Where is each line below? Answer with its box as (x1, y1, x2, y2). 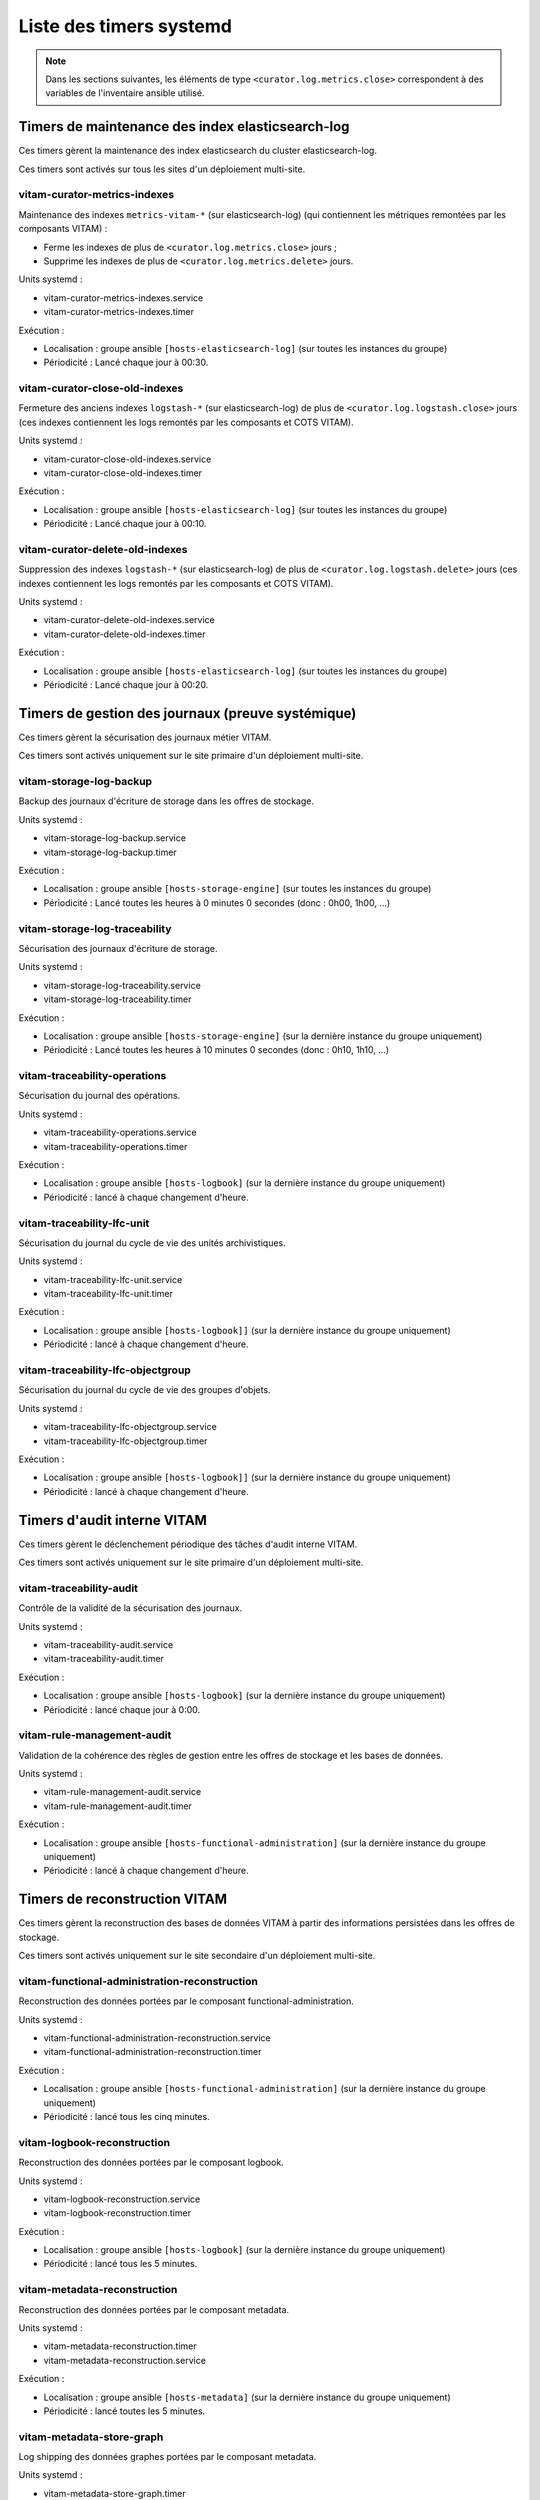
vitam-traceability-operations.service (43, 1126, 197, 1139)
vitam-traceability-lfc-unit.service (43, 1273, 183, 1285)
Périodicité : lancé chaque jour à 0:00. (43, 1703, 201, 1715)
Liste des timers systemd (18, 15, 232, 37)
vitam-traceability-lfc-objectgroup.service (43, 1421, 217, 1433)
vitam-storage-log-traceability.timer (43, 993, 192, 1005)
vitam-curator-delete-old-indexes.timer (43, 628, 206, 640)
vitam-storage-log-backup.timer (43, 846, 177, 858)
